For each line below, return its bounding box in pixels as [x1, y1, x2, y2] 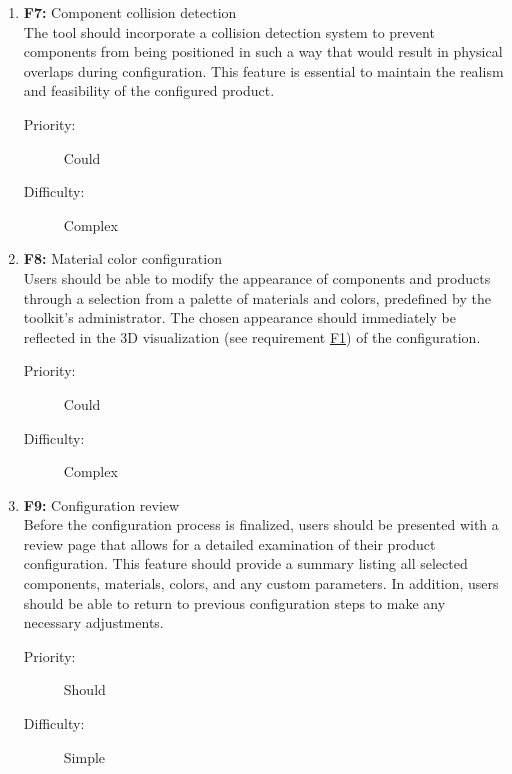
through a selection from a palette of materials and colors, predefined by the [23, 287, 491, 308]
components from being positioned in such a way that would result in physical [23, 41, 503, 62]
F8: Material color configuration [23, 248, 222, 269]
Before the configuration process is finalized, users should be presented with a [23, 514, 499, 535]
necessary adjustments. [23, 612, 164, 633]
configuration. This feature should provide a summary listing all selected [23, 553, 468, 574]
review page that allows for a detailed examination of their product [23, 533, 436, 554]
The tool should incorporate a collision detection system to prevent [23, 21, 435, 42]
